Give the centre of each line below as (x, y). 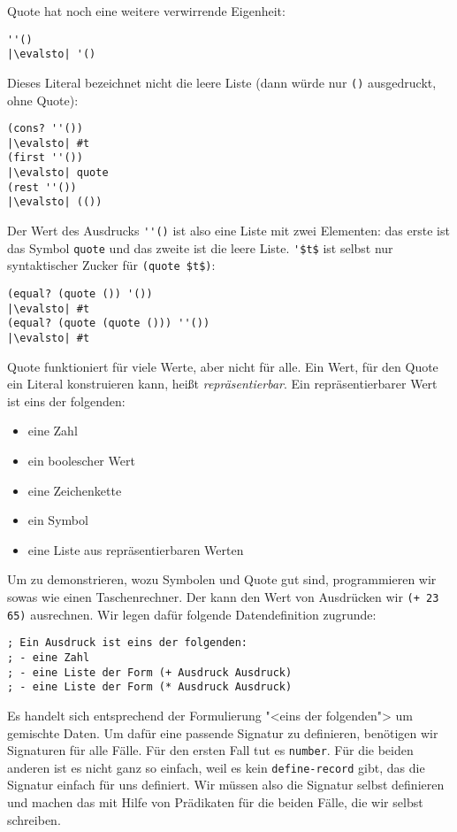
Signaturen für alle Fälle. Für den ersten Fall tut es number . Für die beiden (210, 750)
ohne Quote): (43, 100)
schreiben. (34, 819)
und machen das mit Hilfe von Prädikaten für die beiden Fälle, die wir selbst (215, 802)
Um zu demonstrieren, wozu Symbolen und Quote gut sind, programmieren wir (222, 579)
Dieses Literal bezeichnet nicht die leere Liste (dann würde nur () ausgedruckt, (222, 82)
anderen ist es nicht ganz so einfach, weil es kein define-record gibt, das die (216, 767)
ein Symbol (58, 520)
